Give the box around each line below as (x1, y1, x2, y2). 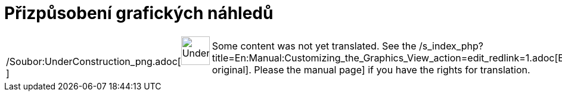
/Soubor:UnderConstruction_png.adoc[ (6, 55, 181, 67)
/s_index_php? (418, 39, 483, 52)
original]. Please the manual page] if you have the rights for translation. (212, 63, 530, 76)
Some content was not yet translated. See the (212, 39, 417, 52)
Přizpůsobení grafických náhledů (4, 3, 274, 23)
